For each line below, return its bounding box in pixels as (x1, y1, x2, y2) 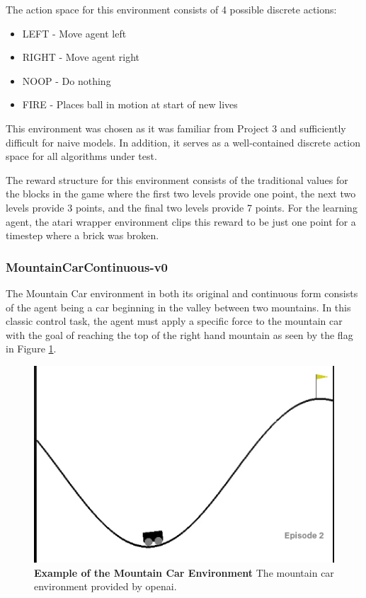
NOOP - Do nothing (22, 73, 111, 88)
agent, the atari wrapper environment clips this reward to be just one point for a (6, 214, 356, 229)
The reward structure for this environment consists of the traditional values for (6, 172, 348, 187)
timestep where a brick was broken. (6, 228, 159, 243)
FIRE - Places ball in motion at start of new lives (22, 97, 238, 112)
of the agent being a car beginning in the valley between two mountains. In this (6, 299, 351, 314)
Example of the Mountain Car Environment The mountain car (34, 565, 334, 580)
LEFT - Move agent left (22, 25, 127, 40)
